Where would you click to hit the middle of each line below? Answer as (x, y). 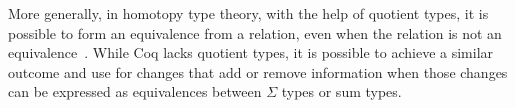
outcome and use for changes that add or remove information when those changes (258, 71)
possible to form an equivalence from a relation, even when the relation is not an (255, 32)
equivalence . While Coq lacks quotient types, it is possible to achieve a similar (251, 52)
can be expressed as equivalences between (135, 91)
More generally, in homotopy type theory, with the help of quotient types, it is (248, 13)
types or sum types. (341, 91)
